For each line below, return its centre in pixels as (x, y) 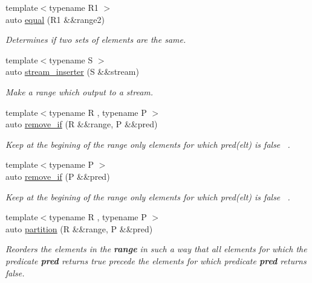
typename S (71, 59)
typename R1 (74, 7)
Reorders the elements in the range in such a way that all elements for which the (156, 249)
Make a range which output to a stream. (80, 91)
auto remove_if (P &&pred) (58, 176)
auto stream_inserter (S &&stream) (72, 72)
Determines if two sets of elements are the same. (96, 40)
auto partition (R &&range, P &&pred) (79, 228)
